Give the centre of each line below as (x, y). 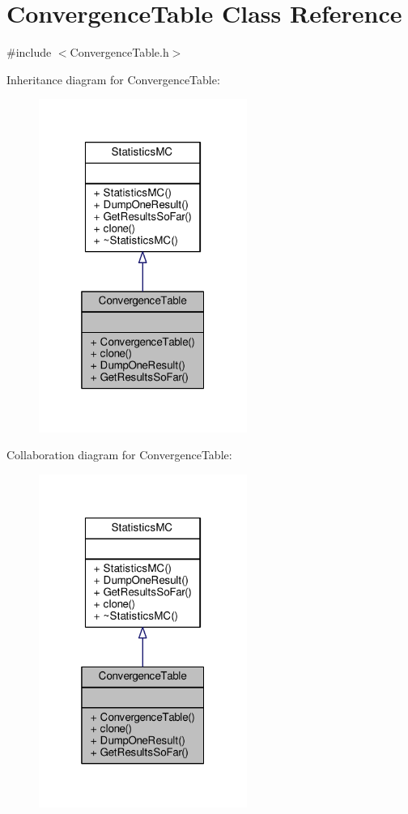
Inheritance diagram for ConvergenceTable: (113, 79)
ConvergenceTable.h (119, 52)
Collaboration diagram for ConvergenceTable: (119, 455)
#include (29, 52)
